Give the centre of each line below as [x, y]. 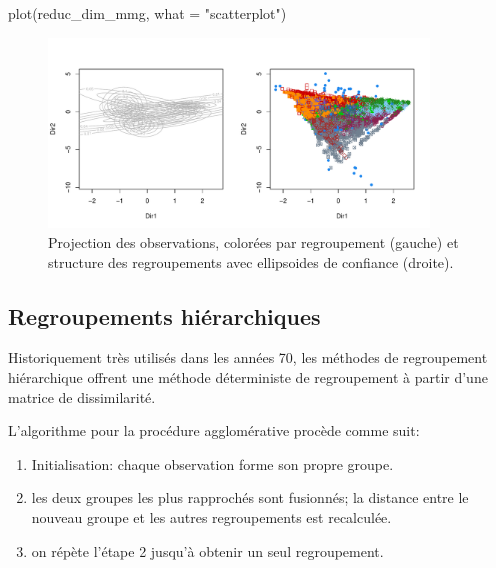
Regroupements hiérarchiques [164, 315]
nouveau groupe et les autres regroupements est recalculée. [211, 516]
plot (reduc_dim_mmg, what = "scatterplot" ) [147, 13]
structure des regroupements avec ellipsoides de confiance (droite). [251, 261]
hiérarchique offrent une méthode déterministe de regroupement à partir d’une [248, 376]
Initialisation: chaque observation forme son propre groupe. [212, 463]
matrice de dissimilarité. [82, 396]
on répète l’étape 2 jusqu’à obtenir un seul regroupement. [207, 550]
